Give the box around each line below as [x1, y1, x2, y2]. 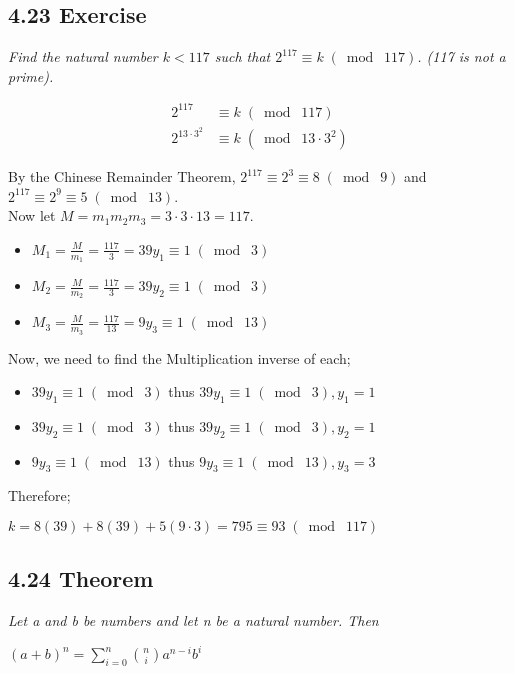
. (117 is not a [417, 46, 506, 67]
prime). [8, 65, 54, 86]
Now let [8, 205, 56, 226]
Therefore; [8, 485, 71, 506]
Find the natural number [8, 46, 158, 67]
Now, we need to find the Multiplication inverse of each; [8, 347, 351, 368]
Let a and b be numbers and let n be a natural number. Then [8, 610, 379, 631]
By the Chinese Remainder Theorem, [8, 166, 236, 187]
